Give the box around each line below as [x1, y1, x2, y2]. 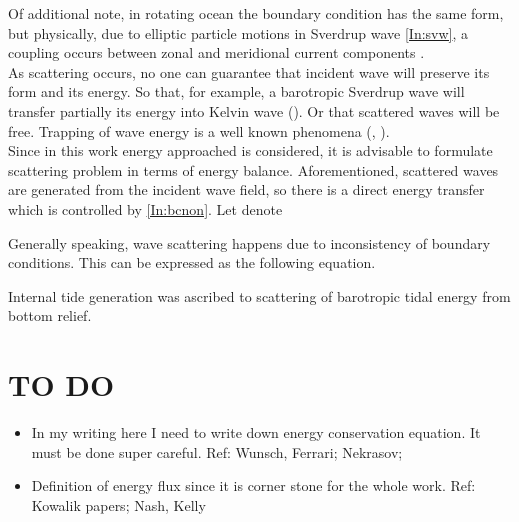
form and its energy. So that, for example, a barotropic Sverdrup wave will [8, 81, 465, 102]
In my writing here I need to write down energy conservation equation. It [31, 422, 481, 443]
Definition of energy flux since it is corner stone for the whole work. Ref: [31, 475, 476, 496]
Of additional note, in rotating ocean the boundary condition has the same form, [8, 3, 504, 23]
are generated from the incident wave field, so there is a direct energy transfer [8, 179, 485, 200]
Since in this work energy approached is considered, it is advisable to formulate [8, 140, 493, 161]
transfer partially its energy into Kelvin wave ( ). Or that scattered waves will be [8, 100, 500, 121]
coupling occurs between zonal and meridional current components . [8, 42, 425, 63]
